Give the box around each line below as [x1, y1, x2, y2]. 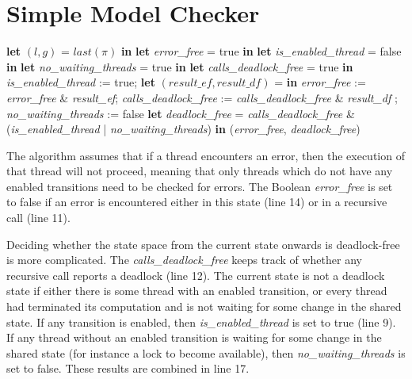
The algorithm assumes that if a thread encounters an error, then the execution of [6, 147, 405, 163]
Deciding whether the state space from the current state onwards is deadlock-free [6, 235, 400, 252]
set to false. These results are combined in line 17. [6, 360, 250, 377]
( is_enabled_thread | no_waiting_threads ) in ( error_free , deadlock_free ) [6, 121, 360, 137]
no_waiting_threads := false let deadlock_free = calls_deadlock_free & [6, 105, 355, 121]
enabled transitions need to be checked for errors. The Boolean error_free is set [6, 178, 393, 194]
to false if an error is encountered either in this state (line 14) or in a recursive [6, 193, 387, 210]
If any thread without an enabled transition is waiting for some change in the [6, 329, 382, 346]
